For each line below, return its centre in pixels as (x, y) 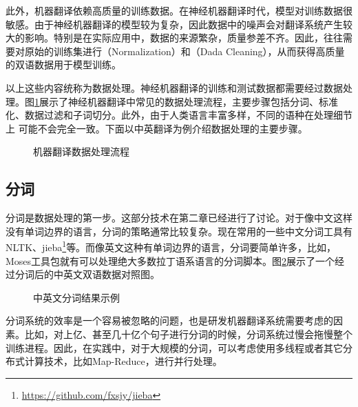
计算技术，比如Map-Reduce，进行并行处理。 (123, 361)
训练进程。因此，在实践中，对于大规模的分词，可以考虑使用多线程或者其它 (174, 347)
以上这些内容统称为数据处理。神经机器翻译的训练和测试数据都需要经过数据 (174, 87)
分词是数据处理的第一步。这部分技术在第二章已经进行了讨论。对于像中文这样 (179, 218)
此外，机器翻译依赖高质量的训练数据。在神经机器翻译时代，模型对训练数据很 (179, 10)
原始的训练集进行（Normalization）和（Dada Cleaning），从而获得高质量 (185, 51)
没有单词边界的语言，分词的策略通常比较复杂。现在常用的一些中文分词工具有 (179, 231)
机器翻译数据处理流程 (81, 151)
